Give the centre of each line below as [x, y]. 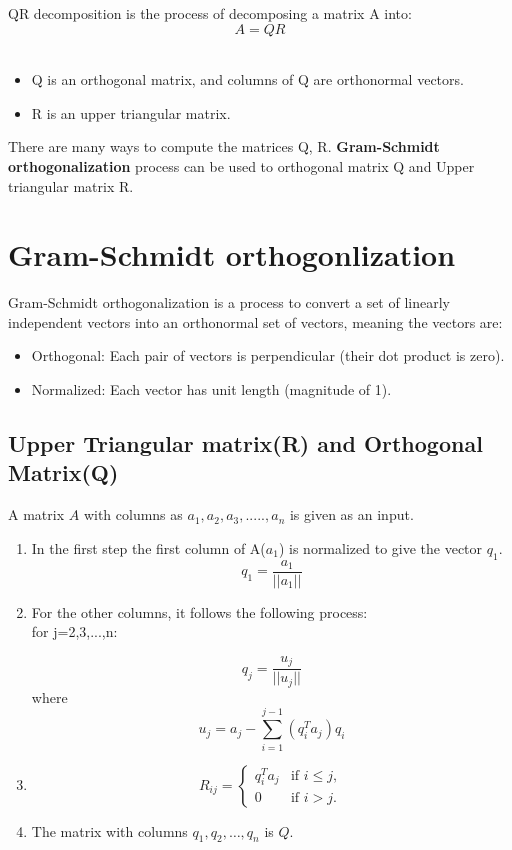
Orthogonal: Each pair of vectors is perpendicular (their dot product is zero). [268, 355]
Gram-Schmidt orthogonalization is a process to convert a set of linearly [229, 302]
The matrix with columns [109, 830]
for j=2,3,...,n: [74, 631]
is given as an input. [351, 514]
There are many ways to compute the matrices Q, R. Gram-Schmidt [224, 146]
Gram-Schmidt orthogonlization [232, 254]
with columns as [133, 514]
